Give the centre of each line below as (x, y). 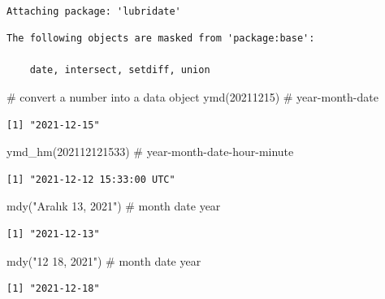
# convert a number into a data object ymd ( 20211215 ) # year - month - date (192, 96)
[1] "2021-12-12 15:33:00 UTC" (91, 179)
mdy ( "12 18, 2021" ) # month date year (104, 260)
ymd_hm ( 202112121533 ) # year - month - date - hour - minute (150, 152)
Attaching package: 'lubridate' (94, 11)
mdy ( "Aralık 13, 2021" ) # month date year (114, 206)
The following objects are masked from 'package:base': (161, 39)
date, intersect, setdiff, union (120, 70)
